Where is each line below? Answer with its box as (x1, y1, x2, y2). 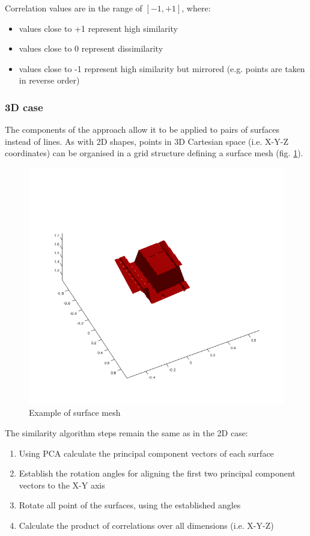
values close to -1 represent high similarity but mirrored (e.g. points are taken (19, 62, 305, 75)
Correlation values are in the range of (5, 2, 142, 14)
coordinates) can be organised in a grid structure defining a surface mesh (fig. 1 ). (5, 147, 303, 159)
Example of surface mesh (29, 406, 121, 419)
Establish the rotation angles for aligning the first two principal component (19, 467, 296, 480)
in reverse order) (19, 74, 80, 87)
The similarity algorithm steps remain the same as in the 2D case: (5, 426, 248, 439)
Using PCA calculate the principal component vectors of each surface (19, 446, 274, 459)
